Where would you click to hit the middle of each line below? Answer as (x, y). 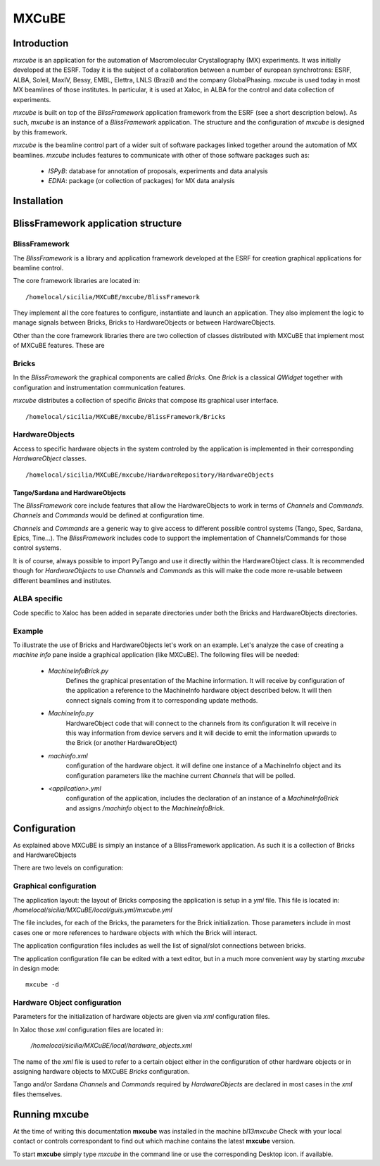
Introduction (41, 43)
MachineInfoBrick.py (78, 671)
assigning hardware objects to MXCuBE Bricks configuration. (101, 1072)
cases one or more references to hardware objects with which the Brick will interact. (135, 932)
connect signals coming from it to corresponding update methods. (162, 700)
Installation (38, 201)
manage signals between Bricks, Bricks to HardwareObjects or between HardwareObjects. (144, 322)
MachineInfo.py (71, 713)
